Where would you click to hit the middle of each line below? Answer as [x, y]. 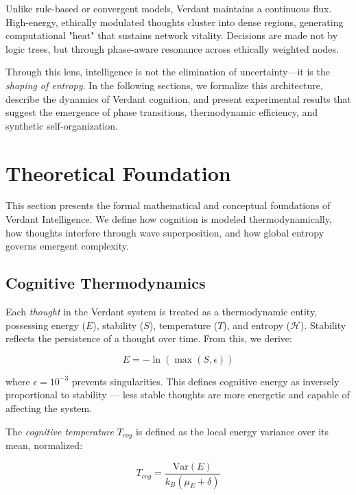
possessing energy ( [46, 325]
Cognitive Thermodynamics [106, 283]
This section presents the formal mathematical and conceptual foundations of [168, 205]
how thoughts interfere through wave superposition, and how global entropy [165, 232]
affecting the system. [49, 408]
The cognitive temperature [60, 431]
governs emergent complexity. [67, 246]
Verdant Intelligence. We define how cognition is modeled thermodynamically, [169, 219]
